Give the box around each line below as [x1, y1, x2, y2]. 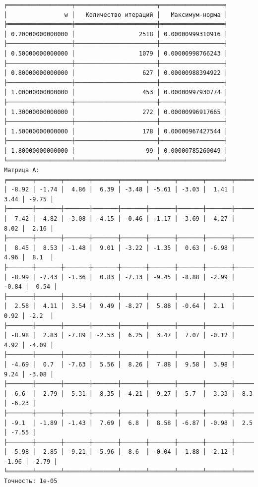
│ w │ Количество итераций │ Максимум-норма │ [4, 11, 228, 18]
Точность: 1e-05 [4, 478, 58, 485]
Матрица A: [4, 167, 40, 174]
